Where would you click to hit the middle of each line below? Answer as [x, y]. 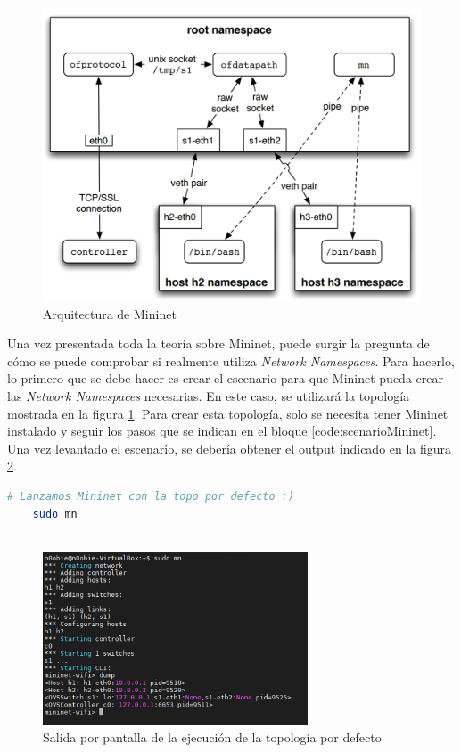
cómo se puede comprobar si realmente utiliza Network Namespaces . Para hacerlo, [231, 360]
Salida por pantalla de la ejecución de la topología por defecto [212, 737]
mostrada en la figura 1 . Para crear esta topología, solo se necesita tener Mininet [228, 413]
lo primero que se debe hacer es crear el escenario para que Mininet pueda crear [225, 378]
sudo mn [55, 514]
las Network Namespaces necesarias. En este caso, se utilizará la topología [209, 395]
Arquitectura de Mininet [110, 313]
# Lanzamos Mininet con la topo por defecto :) [151, 496]
